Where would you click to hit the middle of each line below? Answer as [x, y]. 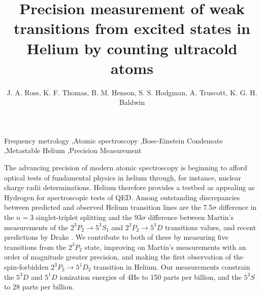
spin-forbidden [26, 267]
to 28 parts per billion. [39, 287]
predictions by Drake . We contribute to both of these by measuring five [116, 237]
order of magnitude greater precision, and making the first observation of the [124, 257]
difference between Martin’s [191, 217]
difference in [238, 207]
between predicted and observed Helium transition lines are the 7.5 [108, 207]
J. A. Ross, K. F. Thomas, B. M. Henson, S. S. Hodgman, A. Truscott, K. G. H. [132, 92]
